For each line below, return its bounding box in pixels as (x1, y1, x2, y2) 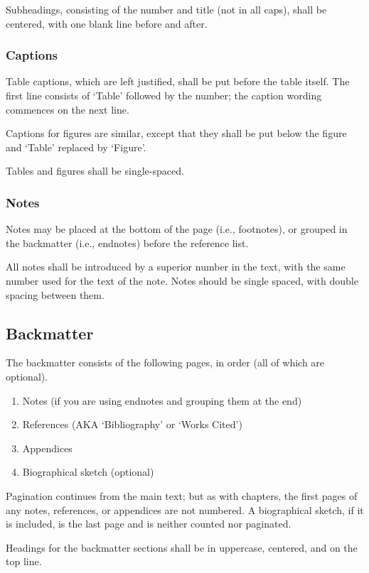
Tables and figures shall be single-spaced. (6, 163, 184, 178)
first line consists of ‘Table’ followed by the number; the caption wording (6, 88, 322, 102)
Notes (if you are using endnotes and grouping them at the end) (22, 393, 302, 408)
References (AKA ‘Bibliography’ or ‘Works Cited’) (22, 417, 242, 432)
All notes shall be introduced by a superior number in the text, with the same (6, 259, 346, 274)
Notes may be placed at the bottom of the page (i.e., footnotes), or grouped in (6, 222, 348, 236)
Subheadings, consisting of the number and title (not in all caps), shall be (6, 2, 327, 16)
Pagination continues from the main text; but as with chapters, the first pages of (6, 488, 358, 503)
